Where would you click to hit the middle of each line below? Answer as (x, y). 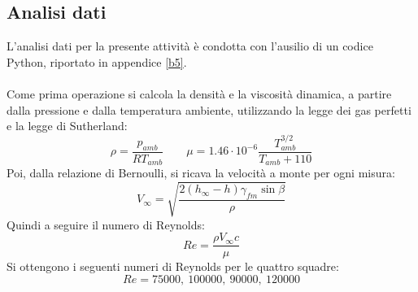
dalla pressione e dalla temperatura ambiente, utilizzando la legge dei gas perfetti (209, 109)
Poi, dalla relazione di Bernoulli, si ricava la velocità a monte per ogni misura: (201, 173)
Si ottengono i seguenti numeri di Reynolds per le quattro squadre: (173, 266)
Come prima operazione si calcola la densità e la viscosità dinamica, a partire (199, 93)
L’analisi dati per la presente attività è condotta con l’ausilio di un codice (190, 46)
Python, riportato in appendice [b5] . (97, 61)
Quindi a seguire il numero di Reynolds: (106, 224)
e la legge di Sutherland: (67, 126)
